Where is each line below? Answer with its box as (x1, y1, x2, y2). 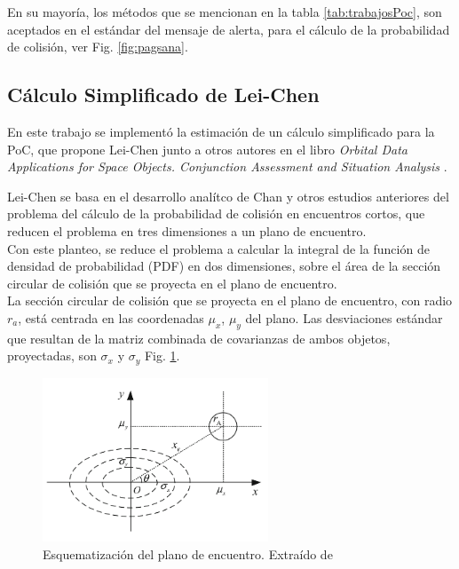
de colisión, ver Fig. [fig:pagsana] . (7, 37, 188, 56)
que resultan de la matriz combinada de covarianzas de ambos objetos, (7, 328, 391, 347)
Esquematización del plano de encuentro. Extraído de (43, 544, 333, 563)
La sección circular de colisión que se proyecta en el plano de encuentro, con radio (7, 291, 453, 310)
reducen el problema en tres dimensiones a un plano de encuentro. (7, 221, 367, 240)
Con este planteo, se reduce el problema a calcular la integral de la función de (7, 239, 430, 257)
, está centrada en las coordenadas (18, 308, 204, 327)
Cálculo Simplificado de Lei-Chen (7, 81, 320, 108)
